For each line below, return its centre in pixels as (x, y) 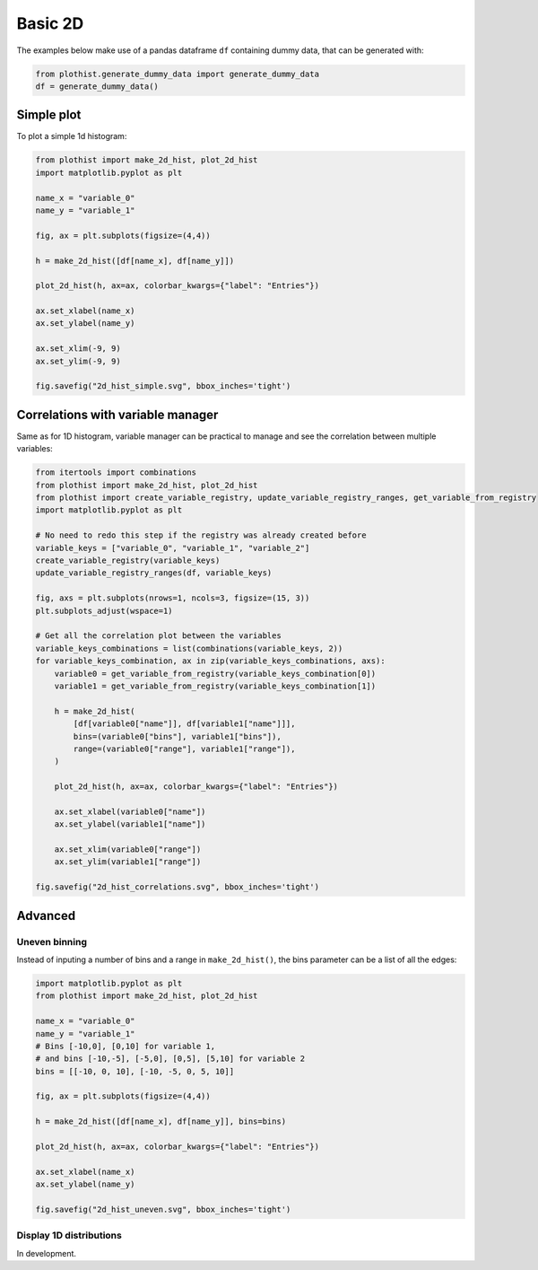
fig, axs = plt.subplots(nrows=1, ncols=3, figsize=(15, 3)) (173, 598)
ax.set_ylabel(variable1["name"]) (130, 824)
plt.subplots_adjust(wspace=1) (104, 611)
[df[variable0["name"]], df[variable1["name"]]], (184, 724)
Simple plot (49, 115)
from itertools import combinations (116, 473)
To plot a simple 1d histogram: (72, 136)
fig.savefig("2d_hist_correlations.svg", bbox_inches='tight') (178, 887)
